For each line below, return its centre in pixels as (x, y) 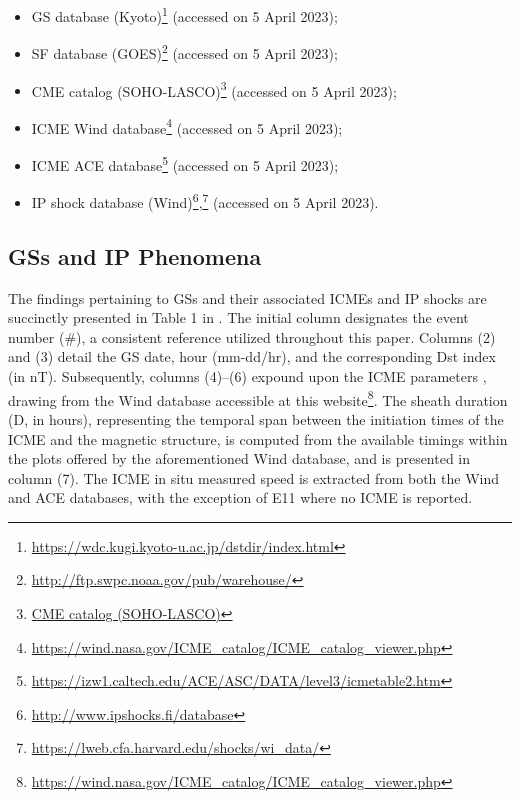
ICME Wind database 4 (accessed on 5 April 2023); (187, 126)
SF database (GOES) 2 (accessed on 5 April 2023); (184, 51)
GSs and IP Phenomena (135, 255)
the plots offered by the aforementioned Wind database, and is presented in (239, 458)
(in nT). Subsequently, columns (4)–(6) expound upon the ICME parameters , (247, 376)
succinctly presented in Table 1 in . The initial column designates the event (238, 317)
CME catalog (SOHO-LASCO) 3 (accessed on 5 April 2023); (214, 89)
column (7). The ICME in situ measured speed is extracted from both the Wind (254, 477)
